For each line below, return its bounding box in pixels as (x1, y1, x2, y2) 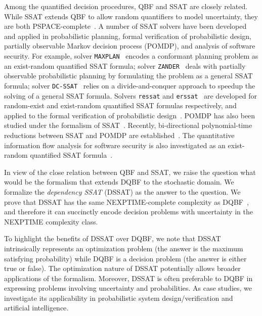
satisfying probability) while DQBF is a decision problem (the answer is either (4, 253, 247, 263)
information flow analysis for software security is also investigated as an (4, 140, 226, 150)
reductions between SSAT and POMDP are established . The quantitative (4, 129, 235, 140)
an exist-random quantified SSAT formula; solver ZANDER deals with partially (4, 60, 246, 71)
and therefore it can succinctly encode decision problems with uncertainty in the (4, 206, 253, 217)
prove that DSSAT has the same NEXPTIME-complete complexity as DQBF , (4, 196, 249, 207)
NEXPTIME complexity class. (4, 216, 98, 227)
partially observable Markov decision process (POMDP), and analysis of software (4, 40, 255, 51)
